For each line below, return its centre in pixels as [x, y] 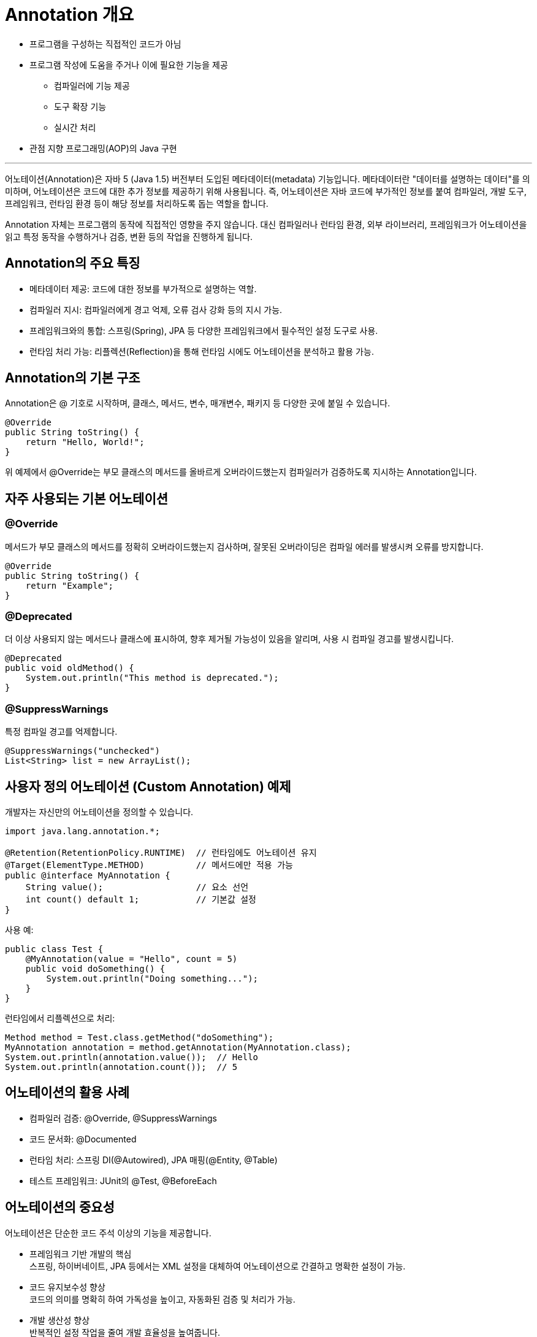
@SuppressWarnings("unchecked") [82, 751]
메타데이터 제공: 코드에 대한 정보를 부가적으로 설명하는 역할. [143, 289]
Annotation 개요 [70, 15]
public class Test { [54, 949]
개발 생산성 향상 [60, 1320]
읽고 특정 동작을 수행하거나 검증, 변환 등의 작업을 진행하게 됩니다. [129, 236]
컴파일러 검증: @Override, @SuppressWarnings [123, 1118]
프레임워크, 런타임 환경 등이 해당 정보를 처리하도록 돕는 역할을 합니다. [137, 203]
